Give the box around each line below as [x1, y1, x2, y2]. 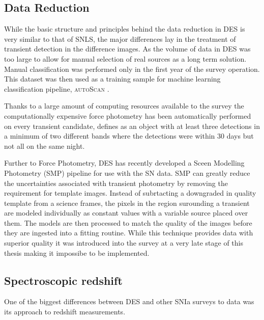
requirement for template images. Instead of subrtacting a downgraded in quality [4, 188, 256, 198]
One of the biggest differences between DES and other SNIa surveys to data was [4, 296, 254, 307]
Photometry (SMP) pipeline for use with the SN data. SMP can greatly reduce [4, 167, 250, 178]
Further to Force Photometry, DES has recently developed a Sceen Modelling [4, 157, 245, 168]
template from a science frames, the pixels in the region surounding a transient [4, 197, 250, 208]
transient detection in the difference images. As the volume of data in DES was [4, 43, 251, 54]
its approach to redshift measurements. [4, 306, 126, 317]
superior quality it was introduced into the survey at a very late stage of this [4, 237, 243, 248]
